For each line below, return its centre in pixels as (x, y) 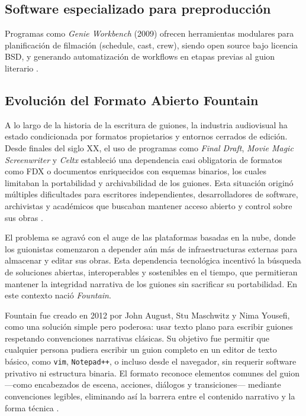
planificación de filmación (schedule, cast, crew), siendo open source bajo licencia (152, 45)
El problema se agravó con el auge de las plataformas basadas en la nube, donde (150, 237)
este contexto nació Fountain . (58, 295)
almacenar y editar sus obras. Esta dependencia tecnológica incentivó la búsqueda (153, 260)
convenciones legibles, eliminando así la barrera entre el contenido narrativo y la (150, 396)
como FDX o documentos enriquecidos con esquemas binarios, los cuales (136, 171)
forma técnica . (32, 407)
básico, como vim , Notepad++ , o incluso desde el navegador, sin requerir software (151, 361)
